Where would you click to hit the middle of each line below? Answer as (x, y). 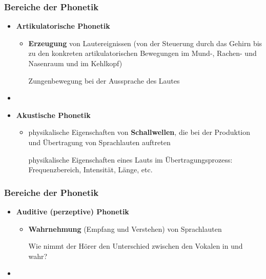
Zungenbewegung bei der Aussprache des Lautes (104, 80)
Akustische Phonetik (53, 115)
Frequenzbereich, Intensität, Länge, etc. (90, 170)
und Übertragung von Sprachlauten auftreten (99, 142)
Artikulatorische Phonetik (63, 26)
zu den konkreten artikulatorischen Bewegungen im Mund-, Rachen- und (142, 53)
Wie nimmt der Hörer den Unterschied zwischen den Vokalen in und (136, 246)
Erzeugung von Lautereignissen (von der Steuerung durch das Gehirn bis (145, 43)
